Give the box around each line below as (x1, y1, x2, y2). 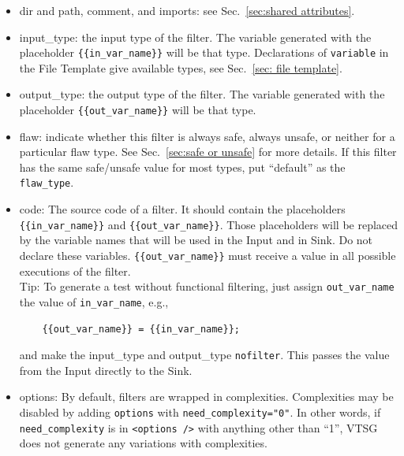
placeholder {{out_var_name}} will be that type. (19, 102, 256, 118)
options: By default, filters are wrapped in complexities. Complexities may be (19, 388, 394, 405)
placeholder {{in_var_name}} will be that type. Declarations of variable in (19, 44, 389, 61)
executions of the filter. (19, 262, 131, 279)
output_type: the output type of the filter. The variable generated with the (19, 86, 385, 102)
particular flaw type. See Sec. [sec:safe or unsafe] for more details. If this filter (19, 143, 397, 160)
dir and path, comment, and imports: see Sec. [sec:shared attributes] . (19, 2, 355, 18)
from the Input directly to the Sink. (19, 361, 193, 378)
